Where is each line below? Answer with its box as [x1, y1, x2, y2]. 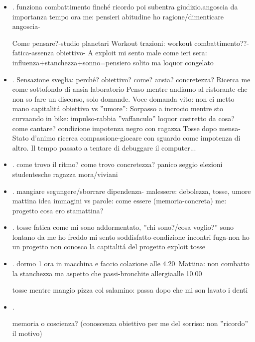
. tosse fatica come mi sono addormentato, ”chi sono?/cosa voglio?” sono [12, 222, 234, 232]
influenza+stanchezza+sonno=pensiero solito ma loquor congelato [12, 57, 214, 67]
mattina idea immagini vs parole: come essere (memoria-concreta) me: [12, 195, 227, 206]
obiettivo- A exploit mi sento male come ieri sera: [56, 47, 207, 58]
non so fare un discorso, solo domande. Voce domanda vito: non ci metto [12, 93, 235, 104]
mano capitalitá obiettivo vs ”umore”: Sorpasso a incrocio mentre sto [12, 103, 223, 114]
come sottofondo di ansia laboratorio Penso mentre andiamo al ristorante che [12, 84, 248, 94]
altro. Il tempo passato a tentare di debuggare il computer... [12, 142, 196, 153]
